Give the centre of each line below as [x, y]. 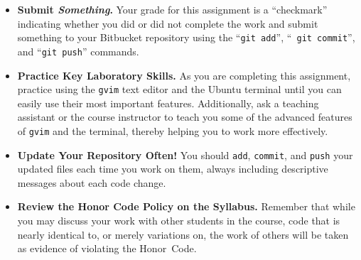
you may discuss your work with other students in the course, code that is [179, 221]
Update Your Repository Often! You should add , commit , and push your [185, 155]
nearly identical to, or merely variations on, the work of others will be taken [183, 234]
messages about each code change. [92, 182]
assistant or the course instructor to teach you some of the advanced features [185, 117]
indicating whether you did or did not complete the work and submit [168, 23]
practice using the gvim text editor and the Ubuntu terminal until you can [179, 89]
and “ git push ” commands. [78, 51]
